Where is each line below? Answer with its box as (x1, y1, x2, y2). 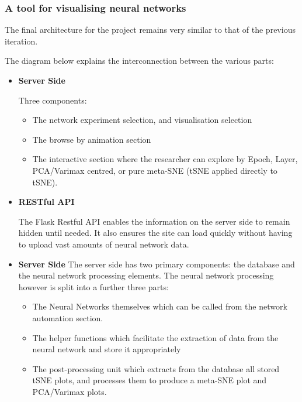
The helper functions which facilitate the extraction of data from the (32, 331, 279, 343)
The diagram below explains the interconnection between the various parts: (5, 54, 274, 67)
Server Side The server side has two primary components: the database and (18, 257, 295, 270)
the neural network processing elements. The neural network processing (18, 269, 274, 281)
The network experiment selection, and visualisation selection (32, 114, 252, 126)
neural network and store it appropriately (32, 343, 181, 355)
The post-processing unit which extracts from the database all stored (32, 362, 280, 374)
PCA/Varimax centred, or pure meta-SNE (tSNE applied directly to (32, 164, 277, 176)
